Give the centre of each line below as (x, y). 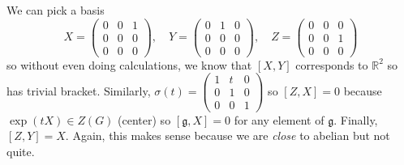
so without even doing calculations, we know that (129, 64)
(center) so (144, 119)
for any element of (279, 119)
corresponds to (332, 64)
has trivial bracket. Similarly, (79, 90)
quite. (21, 151)
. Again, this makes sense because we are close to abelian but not (228, 135)
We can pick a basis (56, 10)
